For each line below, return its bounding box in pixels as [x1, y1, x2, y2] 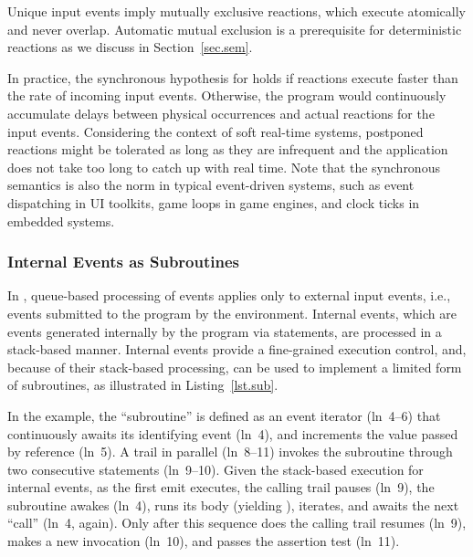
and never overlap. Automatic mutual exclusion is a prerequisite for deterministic [7, 19, 462, 38]
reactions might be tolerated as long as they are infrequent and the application [7, 140, 448, 159]
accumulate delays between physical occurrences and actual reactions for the [7, 103, 435, 122]
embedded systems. [7, 211, 115, 230]
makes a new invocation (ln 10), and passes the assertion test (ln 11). [7, 531, 400, 551]
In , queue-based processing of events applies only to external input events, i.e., [7, 286, 451, 305]
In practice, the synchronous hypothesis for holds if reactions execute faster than [7, 68, 458, 87]
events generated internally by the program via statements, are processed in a [7, 321, 442, 341]
